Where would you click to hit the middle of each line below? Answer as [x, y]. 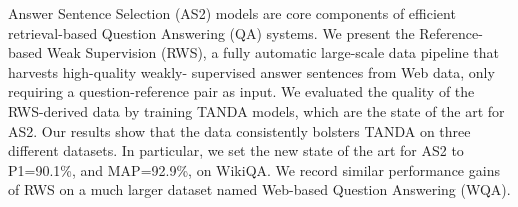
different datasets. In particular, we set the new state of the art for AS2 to [236, 150]
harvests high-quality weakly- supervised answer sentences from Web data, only [251, 71]
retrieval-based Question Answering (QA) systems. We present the [211, 32]
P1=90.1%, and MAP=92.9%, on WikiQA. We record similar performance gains [254, 169]
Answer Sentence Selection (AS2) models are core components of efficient [232, 13]
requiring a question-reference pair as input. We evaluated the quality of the [241, 91]
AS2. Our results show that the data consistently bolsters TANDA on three [239, 130]
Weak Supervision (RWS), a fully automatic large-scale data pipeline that [272, 52]
